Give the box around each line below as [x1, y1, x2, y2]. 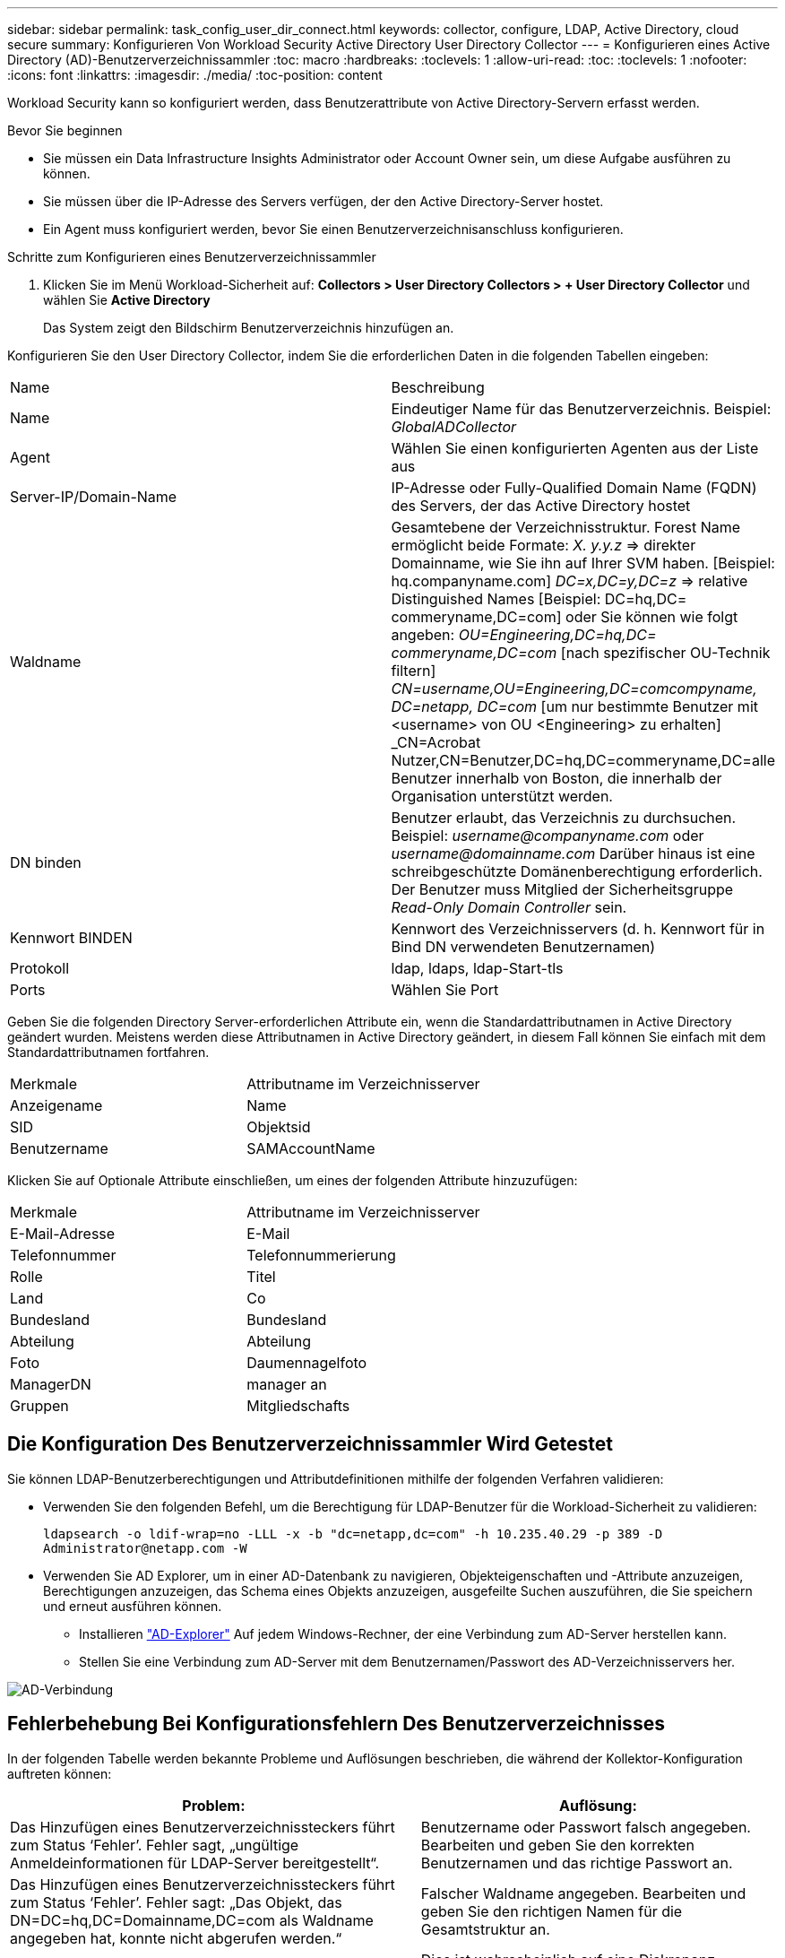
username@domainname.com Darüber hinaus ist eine [391, 845, 755, 862]
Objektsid [246, 1118, 311, 1136]
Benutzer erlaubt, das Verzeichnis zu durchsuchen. [391, 809, 737, 827]
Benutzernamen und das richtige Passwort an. [420, 1853, 733, 1872]
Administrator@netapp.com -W [43, 1540, 247, 1555]
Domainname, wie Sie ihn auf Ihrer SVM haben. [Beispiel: [391, 554, 775, 572]
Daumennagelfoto [246, 1354, 367, 1372]
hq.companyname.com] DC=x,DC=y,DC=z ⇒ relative [391, 572, 748, 590]
